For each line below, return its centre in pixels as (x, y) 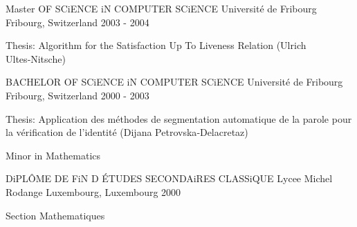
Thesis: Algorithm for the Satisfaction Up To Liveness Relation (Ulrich (156, 45)
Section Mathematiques (55, 215)
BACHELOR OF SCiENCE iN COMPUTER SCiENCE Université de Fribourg (174, 82)
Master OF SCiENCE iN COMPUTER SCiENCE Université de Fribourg (161, 8)
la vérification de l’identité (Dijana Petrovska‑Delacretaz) (127, 132)
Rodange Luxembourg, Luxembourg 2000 (93, 191)
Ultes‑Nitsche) (36, 58)
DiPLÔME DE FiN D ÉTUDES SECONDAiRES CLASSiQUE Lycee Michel (169, 178)
